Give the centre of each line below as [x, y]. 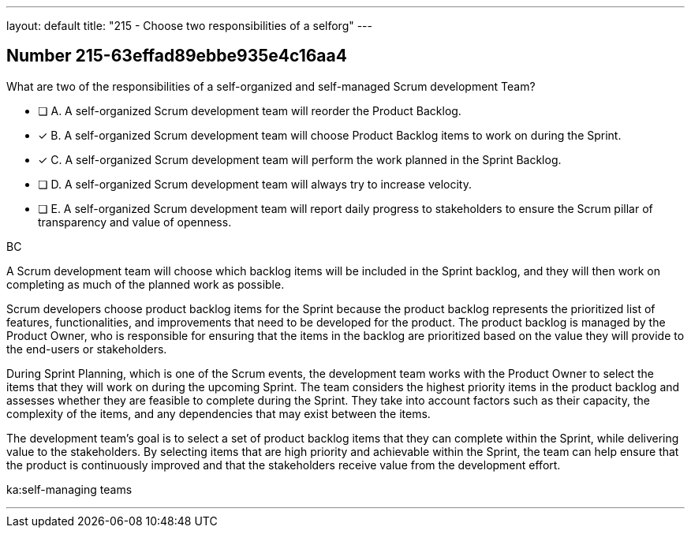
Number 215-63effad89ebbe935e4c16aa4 [177, 56]
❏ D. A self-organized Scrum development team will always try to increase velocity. [255, 184]
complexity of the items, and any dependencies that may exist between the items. [219, 413]
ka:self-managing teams [69, 489]
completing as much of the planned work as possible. [146, 284]
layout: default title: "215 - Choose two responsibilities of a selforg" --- [190, 26]
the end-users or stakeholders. [87, 349]
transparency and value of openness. [135, 222]
